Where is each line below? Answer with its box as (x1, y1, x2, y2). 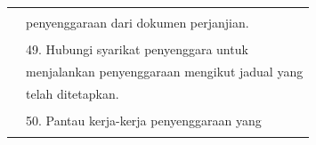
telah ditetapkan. (26, 84, 119, 102)
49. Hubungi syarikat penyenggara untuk (26, 40, 248, 59)
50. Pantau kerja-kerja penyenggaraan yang (26, 110, 262, 129)
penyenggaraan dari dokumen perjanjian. (26, 13, 249, 31)
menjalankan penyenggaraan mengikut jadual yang (26, 61, 304, 80)
